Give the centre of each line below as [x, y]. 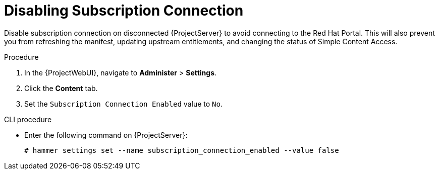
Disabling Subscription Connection [124, 11]
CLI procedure [28, 119]
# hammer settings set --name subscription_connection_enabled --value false [182, 150]
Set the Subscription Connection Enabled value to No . [123, 104]
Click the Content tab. [61, 88]
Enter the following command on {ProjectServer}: [106, 135]
